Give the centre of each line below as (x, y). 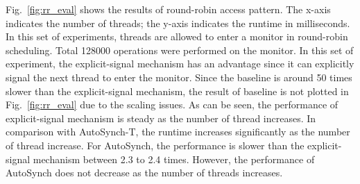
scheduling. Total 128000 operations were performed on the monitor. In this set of (180, 50)
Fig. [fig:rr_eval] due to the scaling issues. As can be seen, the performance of (172, 104)
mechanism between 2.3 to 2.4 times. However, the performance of (174, 159)
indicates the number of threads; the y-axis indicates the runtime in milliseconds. (178, 23)
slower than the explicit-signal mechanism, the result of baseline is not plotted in (177, 91)
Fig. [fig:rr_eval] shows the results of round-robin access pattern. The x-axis (168, 9)
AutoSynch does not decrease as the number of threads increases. (144, 173)
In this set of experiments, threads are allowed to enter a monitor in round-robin (177, 36)
